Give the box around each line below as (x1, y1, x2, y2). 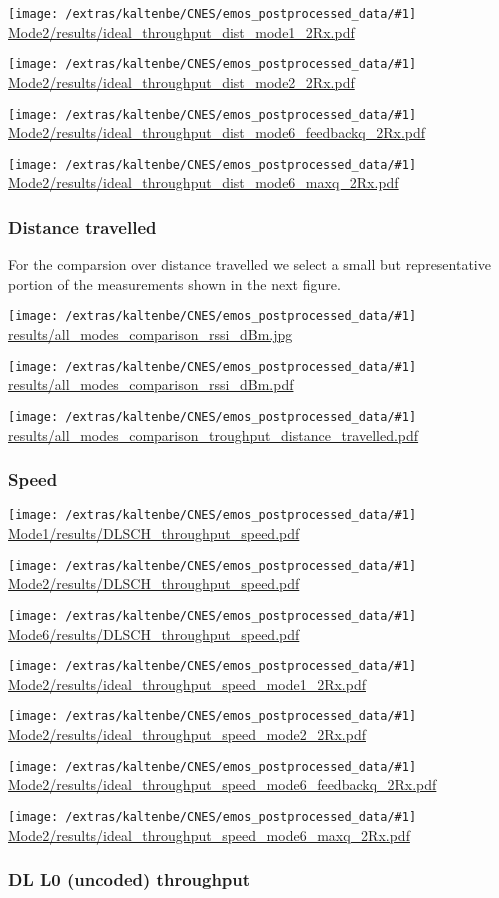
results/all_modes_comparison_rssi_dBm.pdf (8, 374, 294, 395)
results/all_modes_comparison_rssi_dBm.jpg (8, 324, 293, 345)
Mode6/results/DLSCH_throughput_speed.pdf (8, 623, 300, 644)
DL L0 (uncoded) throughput (8, 867, 251, 892)
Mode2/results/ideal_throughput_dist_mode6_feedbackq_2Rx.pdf (8, 122, 426, 143)
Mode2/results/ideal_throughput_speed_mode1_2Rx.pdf (8, 673, 366, 694)
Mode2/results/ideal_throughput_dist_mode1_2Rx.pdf (8, 21, 355, 42)
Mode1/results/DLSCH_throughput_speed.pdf (8, 523, 300, 544)
